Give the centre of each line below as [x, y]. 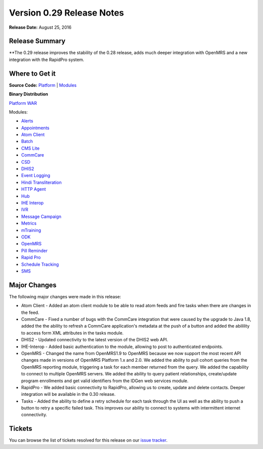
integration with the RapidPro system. [47, 59]
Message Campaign [41, 216]
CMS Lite [30, 148]
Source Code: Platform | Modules [43, 85]
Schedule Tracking [40, 264]
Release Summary [37, 41]
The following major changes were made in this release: [65, 296]
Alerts [27, 121]
